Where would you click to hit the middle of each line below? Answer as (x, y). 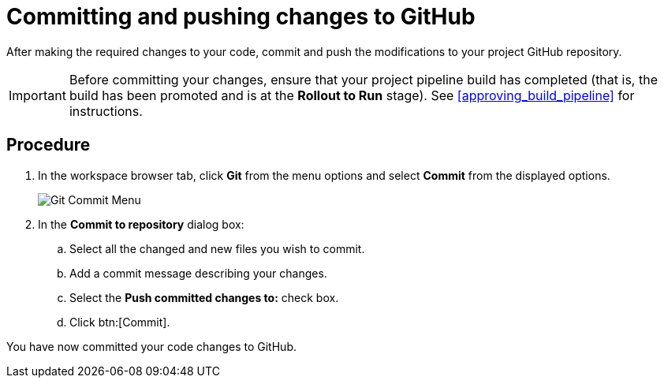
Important (37, 95)
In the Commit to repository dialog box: (141, 224)
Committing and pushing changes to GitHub (241, 17)
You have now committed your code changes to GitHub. (151, 346)
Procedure (48, 145)
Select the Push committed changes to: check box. (204, 297)
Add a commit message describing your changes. (198, 273)
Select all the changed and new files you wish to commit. (217, 248)
